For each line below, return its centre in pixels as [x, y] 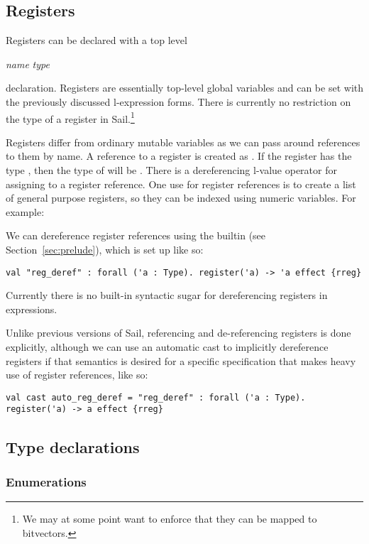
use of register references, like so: [77, 375]
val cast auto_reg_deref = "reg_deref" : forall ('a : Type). [156, 397]
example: [25, 211]
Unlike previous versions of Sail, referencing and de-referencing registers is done [178, 333]
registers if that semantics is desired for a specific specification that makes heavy [181, 360]
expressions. [32, 309]
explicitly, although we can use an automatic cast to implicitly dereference [167, 347]
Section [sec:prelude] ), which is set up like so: [105, 249]
